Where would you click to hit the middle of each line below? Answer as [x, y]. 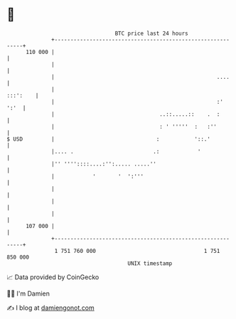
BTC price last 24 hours [152, 33]
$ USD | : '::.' [109, 139]
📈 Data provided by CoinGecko [53, 277]
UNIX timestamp [150, 263]
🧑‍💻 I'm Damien [28, 293]
